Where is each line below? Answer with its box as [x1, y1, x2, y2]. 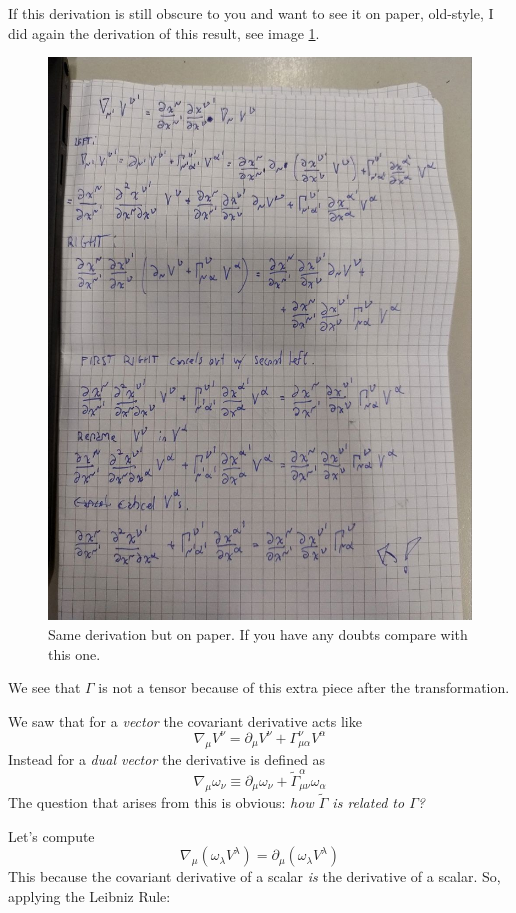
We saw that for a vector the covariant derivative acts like [8, 710, 362, 731]
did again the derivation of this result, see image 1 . [8, 22, 320, 43]
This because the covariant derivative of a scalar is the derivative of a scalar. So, [8, 866, 501, 887]
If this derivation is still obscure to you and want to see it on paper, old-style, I [8, 3, 494, 23]
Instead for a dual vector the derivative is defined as [8, 748, 326, 769]
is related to [332, 791, 405, 812]
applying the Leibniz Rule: [8, 885, 171, 906]
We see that [8, 677, 81, 698]
